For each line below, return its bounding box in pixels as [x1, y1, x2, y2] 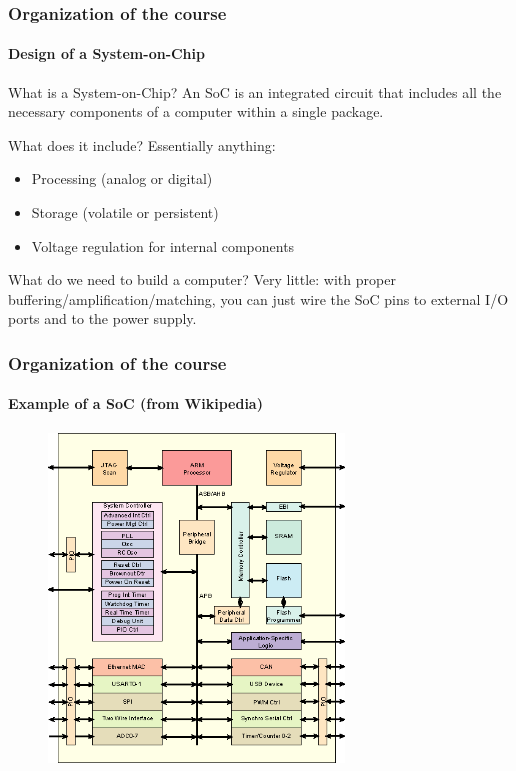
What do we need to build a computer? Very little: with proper [8, 269, 396, 290]
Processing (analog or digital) [31, 168, 213, 189]
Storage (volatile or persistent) [31, 202, 219, 223]
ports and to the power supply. [8, 308, 197, 329]
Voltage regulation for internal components [31, 235, 295, 256]
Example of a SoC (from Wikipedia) [8, 393, 263, 414]
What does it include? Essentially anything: [8, 134, 276, 155]
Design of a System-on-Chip [8, 43, 205, 64]
